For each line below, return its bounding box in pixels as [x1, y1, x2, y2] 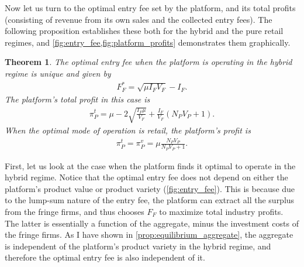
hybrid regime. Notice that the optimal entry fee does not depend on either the [5, 171, 288, 183]
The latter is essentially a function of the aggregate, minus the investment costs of [5, 217, 299, 229]
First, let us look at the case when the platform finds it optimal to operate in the [5, 159, 296, 172]
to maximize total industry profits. [159, 205, 284, 217]
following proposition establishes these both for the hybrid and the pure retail [5, 25, 284, 37]
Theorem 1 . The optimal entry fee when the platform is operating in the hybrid [5, 56, 292, 68]
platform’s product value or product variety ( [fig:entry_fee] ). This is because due [5, 182, 295, 194]
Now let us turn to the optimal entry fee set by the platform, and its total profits [5, 2, 296, 13]
